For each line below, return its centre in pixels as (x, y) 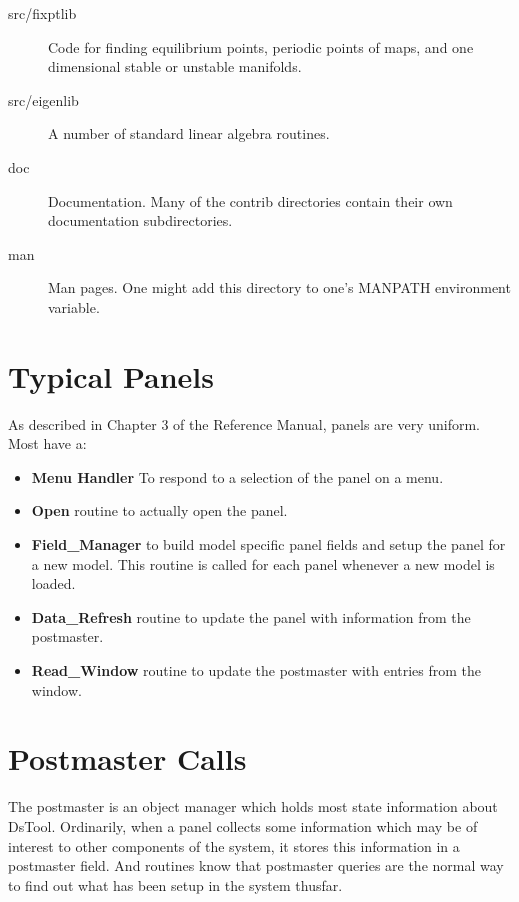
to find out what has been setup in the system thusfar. (175, 884)
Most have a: (47, 443)
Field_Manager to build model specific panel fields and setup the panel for (268, 544)
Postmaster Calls (127, 758)
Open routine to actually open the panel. (159, 510)
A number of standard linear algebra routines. (189, 133)
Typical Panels (111, 375)
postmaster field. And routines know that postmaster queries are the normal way (256, 865)
